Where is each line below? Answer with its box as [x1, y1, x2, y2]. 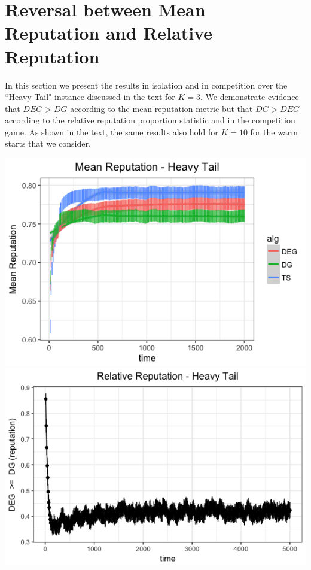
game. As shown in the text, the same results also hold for [5, 125, 218, 138]
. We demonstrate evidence [200, 90, 299, 103]
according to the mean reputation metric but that [70, 102, 253, 114]
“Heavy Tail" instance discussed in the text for [5, 90, 175, 103]
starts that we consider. [5, 137, 91, 150]
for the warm [250, 125, 298, 138]
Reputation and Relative [5, 20, 213, 45]
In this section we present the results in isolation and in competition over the [5, 78, 288, 91]
